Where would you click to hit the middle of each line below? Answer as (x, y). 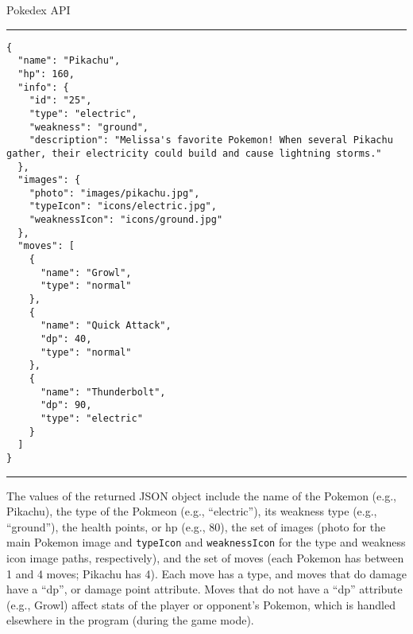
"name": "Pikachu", (69, 61)
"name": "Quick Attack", (106, 326)
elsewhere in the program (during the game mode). (130, 620)
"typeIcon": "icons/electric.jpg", (123, 206)
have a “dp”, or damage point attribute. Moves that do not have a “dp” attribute (205, 589)
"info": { (43, 87)
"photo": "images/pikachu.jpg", (114, 193)
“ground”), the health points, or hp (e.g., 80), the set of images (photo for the (196, 526)
